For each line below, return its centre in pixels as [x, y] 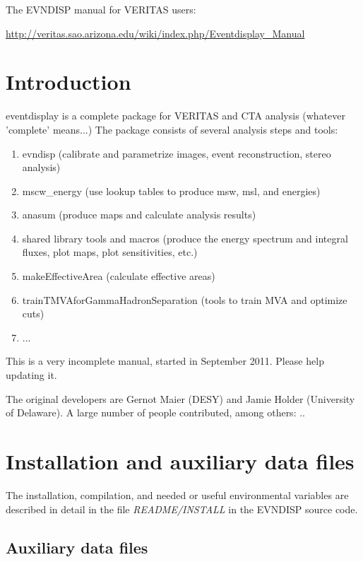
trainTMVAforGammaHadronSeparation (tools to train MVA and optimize [185, 299]
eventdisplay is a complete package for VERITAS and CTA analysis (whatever [176, 116]
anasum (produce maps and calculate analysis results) [139, 215]
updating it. [31, 375]
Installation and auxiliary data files [180, 461]
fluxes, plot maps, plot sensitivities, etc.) [110, 252]
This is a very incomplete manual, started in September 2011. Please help [165, 361]
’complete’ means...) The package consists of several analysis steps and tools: [172, 129]
